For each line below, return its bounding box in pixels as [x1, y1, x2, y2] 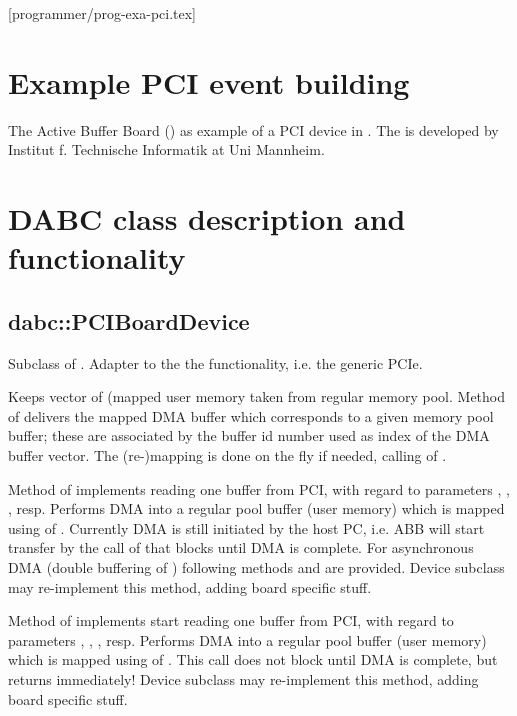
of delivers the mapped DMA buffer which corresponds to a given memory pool [8, 405, 494, 426]
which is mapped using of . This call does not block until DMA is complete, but [8, 649, 498, 670]
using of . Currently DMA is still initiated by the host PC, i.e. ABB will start [8, 517, 485, 538]
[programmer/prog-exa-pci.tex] [8, 3, 197, 23]
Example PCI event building [8, 61, 410, 102]
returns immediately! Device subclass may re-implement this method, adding [8, 668, 479, 689]
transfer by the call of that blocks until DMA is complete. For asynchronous [8, 537, 474, 558]
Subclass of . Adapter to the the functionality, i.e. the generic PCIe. [8, 352, 423, 373]
